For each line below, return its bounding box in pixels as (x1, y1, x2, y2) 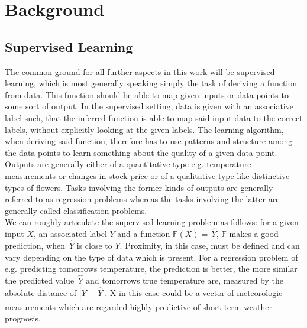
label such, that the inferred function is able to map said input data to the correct (5, 111, 303, 124)
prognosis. (5, 312, 41, 324)
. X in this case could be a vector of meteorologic (105, 286, 283, 298)
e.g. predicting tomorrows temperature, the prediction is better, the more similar (5, 262, 298, 275)
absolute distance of (5, 286, 77, 298)
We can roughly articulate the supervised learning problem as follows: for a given (5, 216, 299, 228)
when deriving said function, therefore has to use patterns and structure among (5, 135, 293, 147)
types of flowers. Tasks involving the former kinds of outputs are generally (5, 181, 273, 193)
